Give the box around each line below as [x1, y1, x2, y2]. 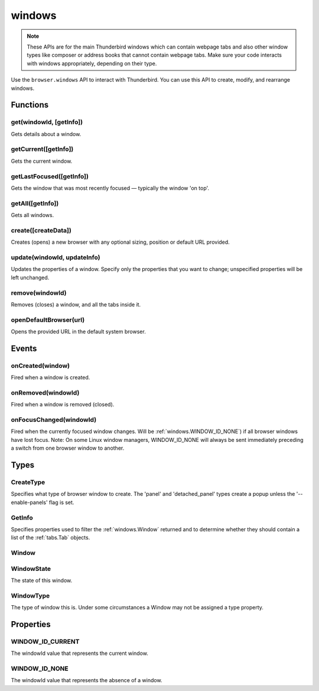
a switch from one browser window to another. [11, 444, 125, 452]
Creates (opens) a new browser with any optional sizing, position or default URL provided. [11, 238, 230, 246]
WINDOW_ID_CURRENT [11, 637, 80, 645]
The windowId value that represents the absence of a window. [11, 677, 162, 684]
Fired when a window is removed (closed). [11, 401, 115, 408]
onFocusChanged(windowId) [11, 416, 97, 424]
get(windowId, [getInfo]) [11, 118, 83, 127]
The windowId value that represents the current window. [11, 650, 149, 657]
